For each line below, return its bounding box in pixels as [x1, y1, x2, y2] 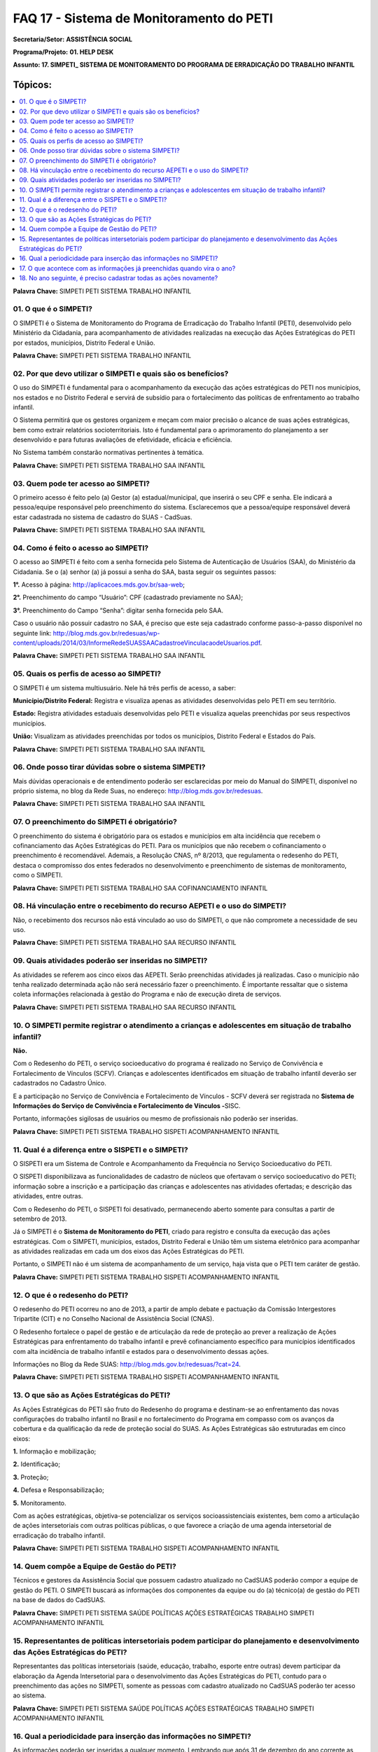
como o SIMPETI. [13, 871, 63, 880]
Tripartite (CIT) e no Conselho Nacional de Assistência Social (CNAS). [13, 1315, 215, 1323]
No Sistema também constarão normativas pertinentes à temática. [13, 449, 204, 457]
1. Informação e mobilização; [13, 1447, 97, 1456]
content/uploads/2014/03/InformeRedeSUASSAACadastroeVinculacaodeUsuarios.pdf [13, 638, 260, 648]
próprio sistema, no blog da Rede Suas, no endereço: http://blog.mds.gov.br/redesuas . [13, 787, 263, 795]
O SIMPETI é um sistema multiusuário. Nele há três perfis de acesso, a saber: [13, 683, 237, 692]
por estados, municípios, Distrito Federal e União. [13, 338, 155, 347]
